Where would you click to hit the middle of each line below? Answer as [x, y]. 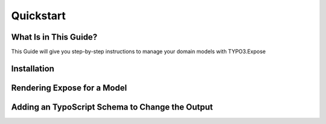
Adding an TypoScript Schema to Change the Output [112, 107]
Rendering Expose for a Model [69, 88]
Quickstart [39, 16]
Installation [33, 68]
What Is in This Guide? [54, 37]
